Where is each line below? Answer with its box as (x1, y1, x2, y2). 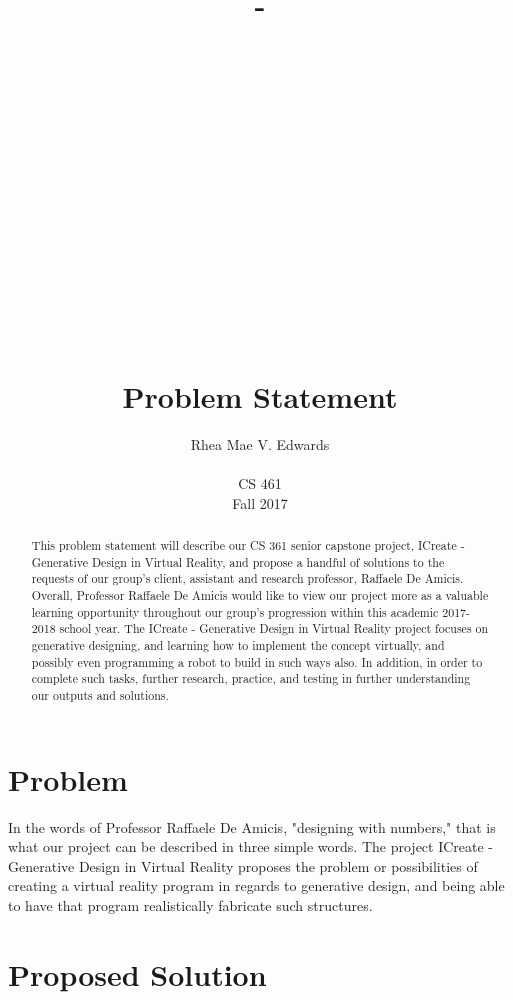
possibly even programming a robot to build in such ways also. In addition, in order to (31, 653, 483, 670)
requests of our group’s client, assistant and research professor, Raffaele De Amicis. (31, 570, 464, 587)
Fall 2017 (232, 492, 288, 513)
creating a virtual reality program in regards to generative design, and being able (8, 875, 505, 896)
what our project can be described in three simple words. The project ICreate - (8, 836, 494, 857)
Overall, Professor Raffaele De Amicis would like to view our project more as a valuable (31, 587, 489, 604)
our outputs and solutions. (31, 687, 169, 704)
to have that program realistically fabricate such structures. (8, 895, 373, 916)
